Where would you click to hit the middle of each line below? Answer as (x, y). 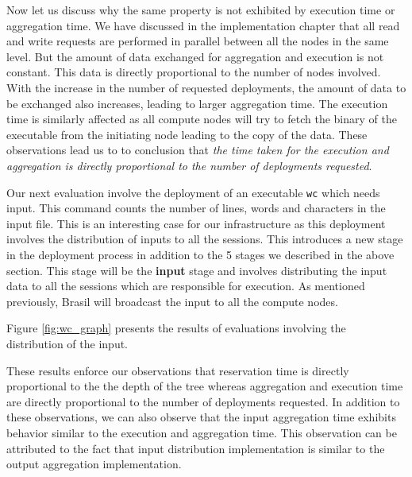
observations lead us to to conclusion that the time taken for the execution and (198, 150)
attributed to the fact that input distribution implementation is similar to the (196, 448)
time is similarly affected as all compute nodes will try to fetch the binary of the (202, 119)
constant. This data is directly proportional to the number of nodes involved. (194, 72)
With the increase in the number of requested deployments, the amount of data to (206, 87)
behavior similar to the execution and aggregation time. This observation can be (202, 432)
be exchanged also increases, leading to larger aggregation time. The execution (197, 103)
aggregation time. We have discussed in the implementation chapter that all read (203, 25)
